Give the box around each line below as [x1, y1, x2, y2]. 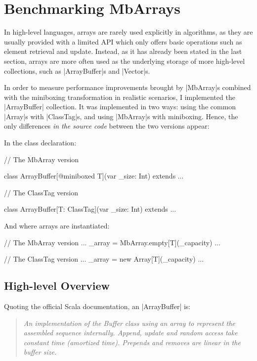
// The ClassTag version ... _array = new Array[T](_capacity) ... [4, 254, 204, 264]
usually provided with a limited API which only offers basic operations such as [4, 36, 242, 46]
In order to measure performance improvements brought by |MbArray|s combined [4, 82, 251, 92]
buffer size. [23, 347, 57, 357]
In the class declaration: [4, 137, 77, 148]
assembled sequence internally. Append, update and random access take [23, 327, 238, 338]
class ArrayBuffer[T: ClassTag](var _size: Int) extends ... [4, 204, 176, 214]
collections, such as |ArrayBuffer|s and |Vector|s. [4, 65, 150, 76]
